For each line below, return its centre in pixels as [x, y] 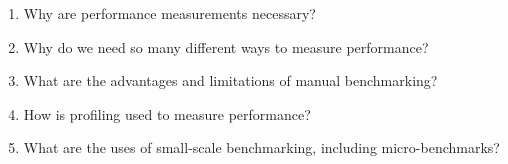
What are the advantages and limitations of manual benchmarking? [230, 80]
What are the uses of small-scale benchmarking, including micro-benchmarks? [261, 147]
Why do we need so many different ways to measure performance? [226, 46]
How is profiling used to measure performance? [167, 113]
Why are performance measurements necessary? [169, 13]
